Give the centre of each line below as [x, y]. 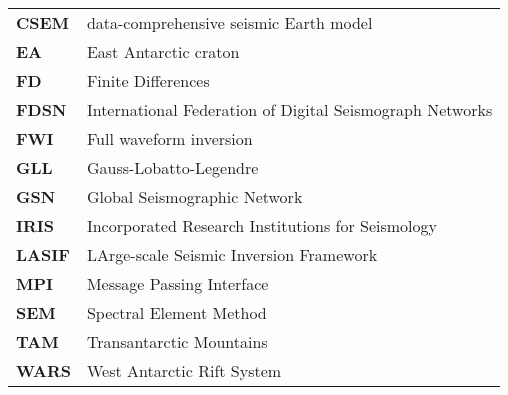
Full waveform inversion [169, 138]
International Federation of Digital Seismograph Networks [289, 109]
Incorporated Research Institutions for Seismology [262, 225]
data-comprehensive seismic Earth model [229, 22]
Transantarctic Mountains [177, 341]
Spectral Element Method [176, 312]
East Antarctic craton [163, 51]
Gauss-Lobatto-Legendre [172, 167]
